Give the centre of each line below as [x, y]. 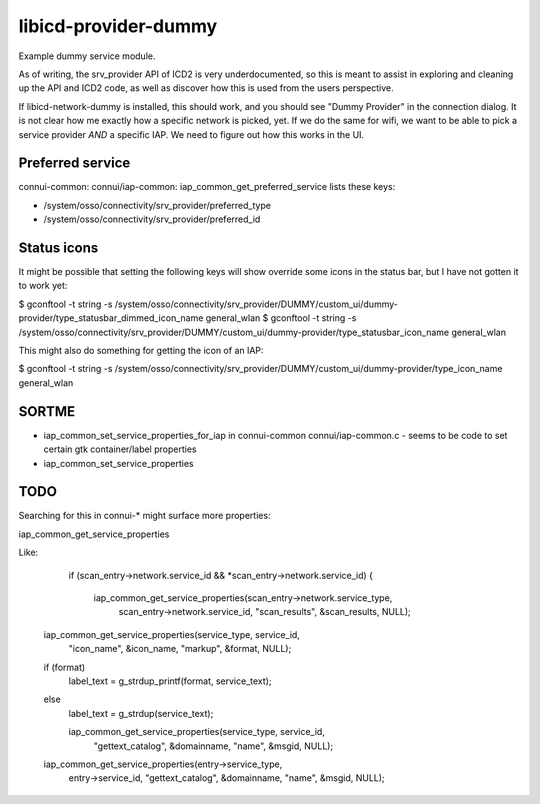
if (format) [64, 667]
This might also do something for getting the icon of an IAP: [141, 351]
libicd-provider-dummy [118, 26]
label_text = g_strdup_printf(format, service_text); [170, 681]
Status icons [58, 248]
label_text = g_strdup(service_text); [141, 713]
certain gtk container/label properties [120, 449]
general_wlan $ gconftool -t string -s [281, 318]
